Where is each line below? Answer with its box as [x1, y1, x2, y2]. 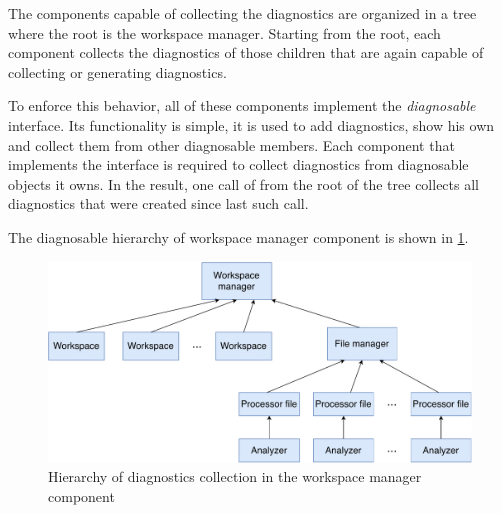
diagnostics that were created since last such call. [8, 193, 309, 214]
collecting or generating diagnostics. [8, 61, 227, 82]
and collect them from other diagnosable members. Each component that [8, 134, 455, 155]
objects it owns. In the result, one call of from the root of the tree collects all [8, 173, 479, 194]
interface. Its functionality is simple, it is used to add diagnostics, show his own [8, 114, 495, 135]
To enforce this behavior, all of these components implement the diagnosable [8, 95, 476, 116]
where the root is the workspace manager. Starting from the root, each [8, 22, 441, 43]
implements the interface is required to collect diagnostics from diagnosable [8, 154, 469, 175]
